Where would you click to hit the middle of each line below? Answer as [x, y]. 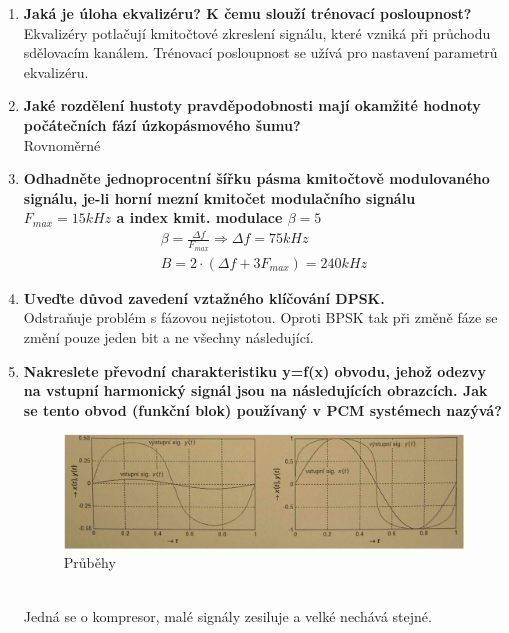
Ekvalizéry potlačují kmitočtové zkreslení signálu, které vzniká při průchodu [257, 32]
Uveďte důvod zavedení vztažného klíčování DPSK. [204, 297]
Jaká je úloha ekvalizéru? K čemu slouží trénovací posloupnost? [247, 13]
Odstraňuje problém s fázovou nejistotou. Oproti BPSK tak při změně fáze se [260, 317]
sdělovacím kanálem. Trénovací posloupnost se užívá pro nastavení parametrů [260, 52]
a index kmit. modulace [199, 217]
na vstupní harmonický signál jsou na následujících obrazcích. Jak [255, 390]
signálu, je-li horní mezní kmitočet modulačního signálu [219, 197]
